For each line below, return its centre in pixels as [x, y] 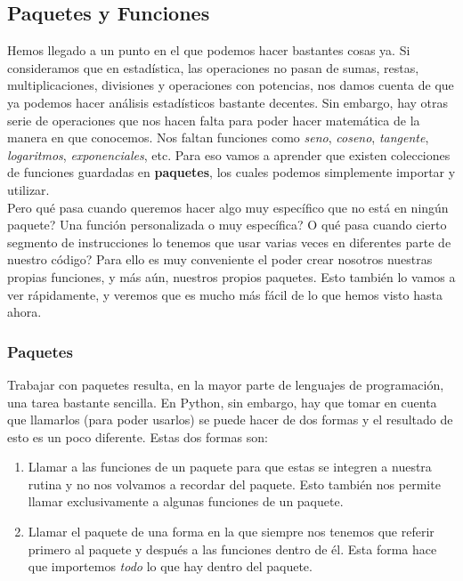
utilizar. [28, 189]
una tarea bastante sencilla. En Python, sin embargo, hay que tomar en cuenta [222, 402]
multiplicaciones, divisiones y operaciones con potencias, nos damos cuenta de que [231, 85]
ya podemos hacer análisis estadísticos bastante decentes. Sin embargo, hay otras [228, 102]
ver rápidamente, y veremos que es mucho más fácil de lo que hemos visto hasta [225, 294]
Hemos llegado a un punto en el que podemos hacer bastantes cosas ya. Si [209, 50]
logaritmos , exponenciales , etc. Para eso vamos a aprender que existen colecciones [229, 154]
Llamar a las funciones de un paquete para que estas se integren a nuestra [230, 467]
